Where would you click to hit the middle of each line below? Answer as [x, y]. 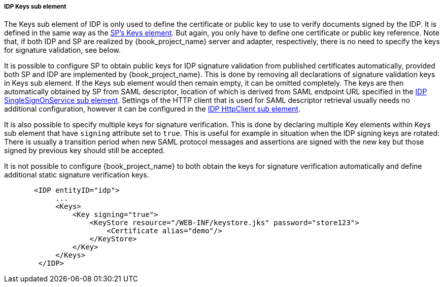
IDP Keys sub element [35, 7]
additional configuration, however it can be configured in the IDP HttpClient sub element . [152, 109]
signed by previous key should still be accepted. [85, 151]
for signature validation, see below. [62, 50]
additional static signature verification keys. [77, 175]
